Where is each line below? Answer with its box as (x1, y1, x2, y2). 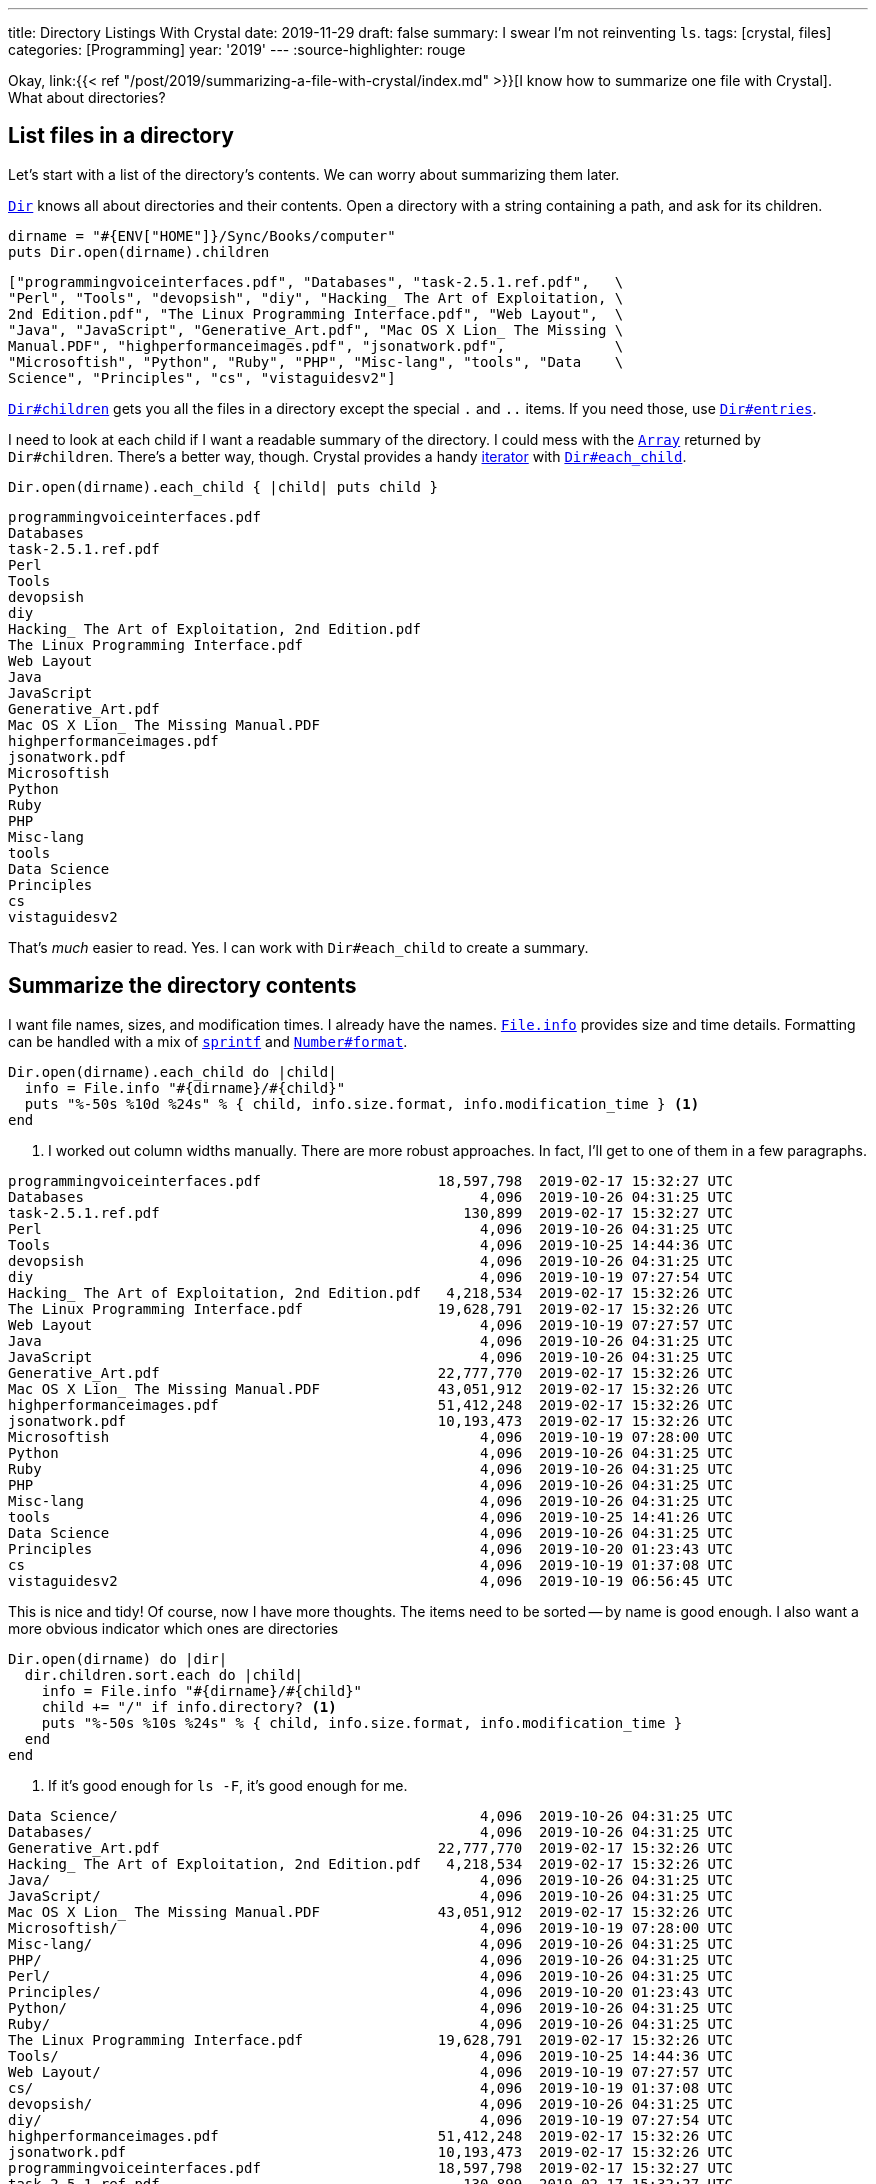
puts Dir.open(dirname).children (8, 243, 270, 260)
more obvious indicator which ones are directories (8, 1619, 339, 1637)
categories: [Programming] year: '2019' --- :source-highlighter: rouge (8, 41, 466, 58)
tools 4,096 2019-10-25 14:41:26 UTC (8, 1508, 733, 1525)
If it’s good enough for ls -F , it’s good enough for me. (48, 1776, 408, 1794)
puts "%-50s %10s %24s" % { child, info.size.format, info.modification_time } (41, 1714, 683, 1731)
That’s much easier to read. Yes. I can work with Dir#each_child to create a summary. (8, 938, 589, 956)
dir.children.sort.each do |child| (24, 1666, 304, 1683)
